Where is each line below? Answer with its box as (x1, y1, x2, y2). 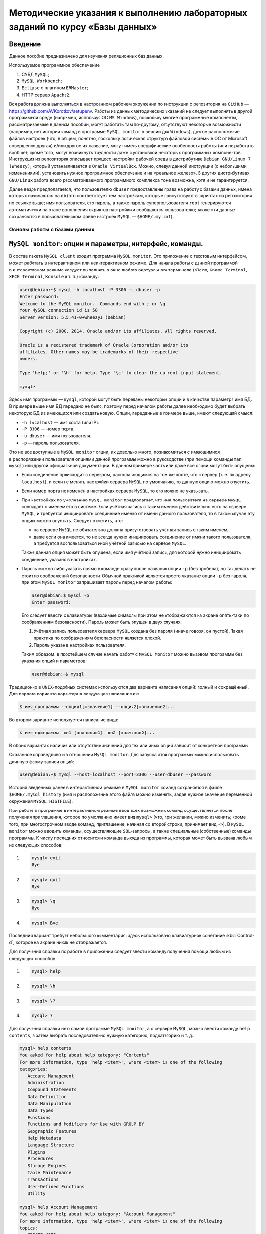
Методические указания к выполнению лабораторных (9, 7, 248, 18)
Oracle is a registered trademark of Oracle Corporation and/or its (19, 342, 189, 348)
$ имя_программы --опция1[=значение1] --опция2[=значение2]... (19, 704, 176, 709)
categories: (19, 1066, 49, 1072)
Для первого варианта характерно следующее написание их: (9, 691, 140, 696)
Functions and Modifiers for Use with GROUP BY (27, 1121, 145, 1127)
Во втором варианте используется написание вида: (9, 716, 118, 723)
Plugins (27, 1149, 46, 1155)
